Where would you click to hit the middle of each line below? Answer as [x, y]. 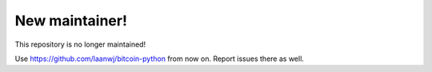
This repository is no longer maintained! [80, 44]
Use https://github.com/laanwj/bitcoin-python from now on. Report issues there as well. [159, 59]
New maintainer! [71, 21]
